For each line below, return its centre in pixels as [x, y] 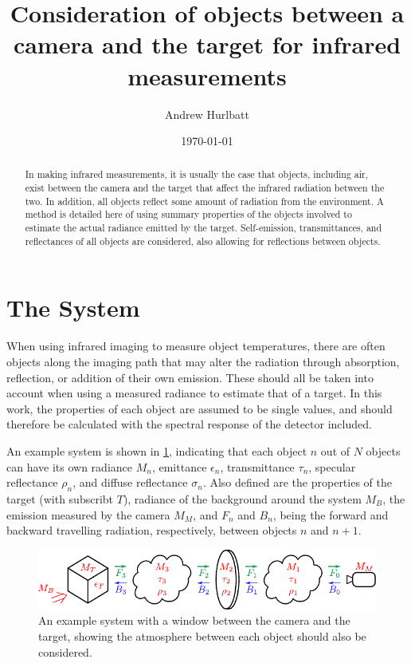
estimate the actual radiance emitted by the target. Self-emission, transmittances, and [204, 228]
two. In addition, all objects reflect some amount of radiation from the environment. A [204, 201]
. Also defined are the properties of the [297, 482]
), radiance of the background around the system [242, 498]
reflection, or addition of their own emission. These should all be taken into [190, 377]
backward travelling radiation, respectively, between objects [152, 530]
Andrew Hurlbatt [207, 114]
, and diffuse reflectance [130, 482]
